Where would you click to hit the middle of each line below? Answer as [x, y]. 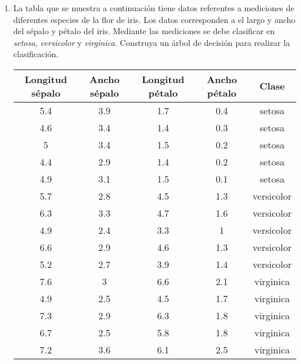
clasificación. [36, 54]
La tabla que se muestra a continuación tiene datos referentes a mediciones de [154, 8]
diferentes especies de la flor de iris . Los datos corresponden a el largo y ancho [154, 19]
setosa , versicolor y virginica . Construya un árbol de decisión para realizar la [152, 42]
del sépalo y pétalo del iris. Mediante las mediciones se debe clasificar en [144, 31]
